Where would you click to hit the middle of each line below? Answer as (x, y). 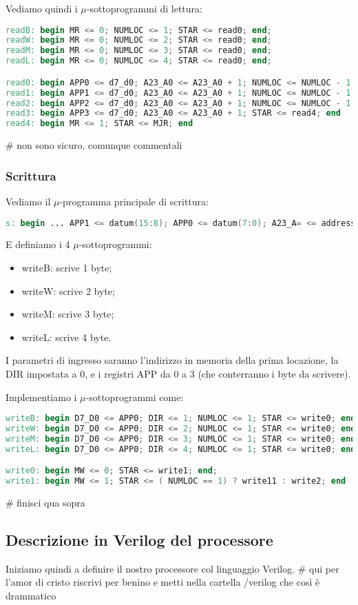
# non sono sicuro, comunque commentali (94, 145)
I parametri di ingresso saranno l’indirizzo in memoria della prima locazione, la (172, 360)
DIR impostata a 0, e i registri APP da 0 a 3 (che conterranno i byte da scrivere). (178, 373)
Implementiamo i (41, 397)
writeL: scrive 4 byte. (66, 337)
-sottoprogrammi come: (135, 397)
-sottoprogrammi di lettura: (144, 8)
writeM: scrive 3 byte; (68, 314)
